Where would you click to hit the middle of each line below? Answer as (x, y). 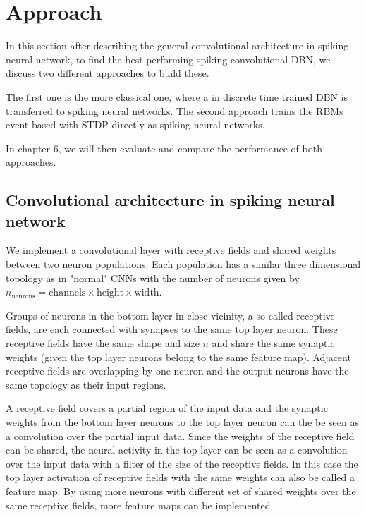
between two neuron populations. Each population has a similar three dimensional (183, 264)
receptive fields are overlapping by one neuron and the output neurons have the (177, 371)
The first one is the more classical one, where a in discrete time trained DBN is (177, 96)
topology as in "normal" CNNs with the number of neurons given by (153, 278)
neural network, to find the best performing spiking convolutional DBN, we (168, 59)
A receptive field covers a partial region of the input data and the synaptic (167, 408)
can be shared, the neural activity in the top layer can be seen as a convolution (177, 450)
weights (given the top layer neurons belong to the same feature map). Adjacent (178, 357)
